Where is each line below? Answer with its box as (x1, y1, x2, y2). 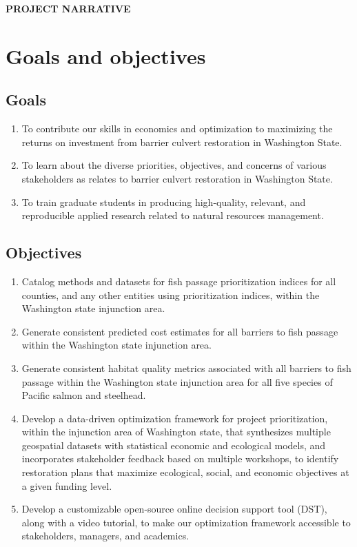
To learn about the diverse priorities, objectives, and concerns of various (21, 158, 327, 172)
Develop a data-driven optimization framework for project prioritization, (21, 411, 328, 425)
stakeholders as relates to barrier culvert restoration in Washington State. (21, 171, 333, 185)
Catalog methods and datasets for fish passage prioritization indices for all (21, 273, 336, 288)
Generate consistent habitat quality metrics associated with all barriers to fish (21, 360, 351, 375)
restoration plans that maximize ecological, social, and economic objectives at (21, 465, 349, 479)
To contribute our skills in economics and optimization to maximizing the (21, 121, 333, 136)
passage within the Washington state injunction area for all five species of (21, 374, 333, 389)
